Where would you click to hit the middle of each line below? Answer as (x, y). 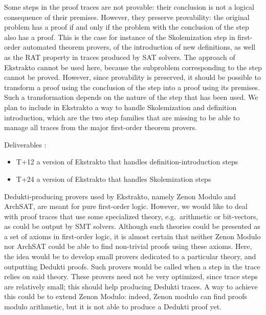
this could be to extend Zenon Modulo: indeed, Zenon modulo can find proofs (126, 296)
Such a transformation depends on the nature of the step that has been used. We (131, 97)
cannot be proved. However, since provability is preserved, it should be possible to (132, 77)
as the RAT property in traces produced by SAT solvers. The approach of (120, 57)
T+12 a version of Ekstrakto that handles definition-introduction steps (127, 162)
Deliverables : (25, 144)
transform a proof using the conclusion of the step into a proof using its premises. (132, 87)
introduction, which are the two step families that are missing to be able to (122, 117)
